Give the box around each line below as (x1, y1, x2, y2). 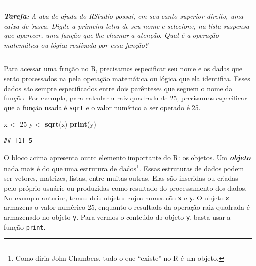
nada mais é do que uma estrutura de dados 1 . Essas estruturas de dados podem (4, 162, 244, 173)
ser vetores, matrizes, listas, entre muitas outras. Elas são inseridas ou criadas (4, 173, 238, 183)
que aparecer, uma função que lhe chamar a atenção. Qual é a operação (4, 30, 219, 40)
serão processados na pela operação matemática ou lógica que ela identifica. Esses (4, 73, 250, 83)
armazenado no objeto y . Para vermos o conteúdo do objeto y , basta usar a (4, 211, 231, 222)
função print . (4, 221, 46, 232)
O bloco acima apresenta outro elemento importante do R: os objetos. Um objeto (4, 152, 251, 162)
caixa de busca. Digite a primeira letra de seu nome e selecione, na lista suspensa (4, 20, 249, 31)
